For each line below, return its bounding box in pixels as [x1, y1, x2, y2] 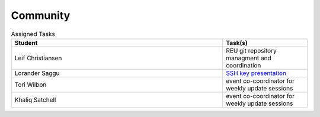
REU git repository [226, 46, 277, 54]
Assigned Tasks [11, 30, 56, 38]
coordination [226, 61, 261, 69]
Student [14, 38, 38, 47]
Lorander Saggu [14, 69, 60, 77]
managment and [226, 54, 272, 62]
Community [11, 9, 71, 22]
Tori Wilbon [14, 80, 47, 89]
